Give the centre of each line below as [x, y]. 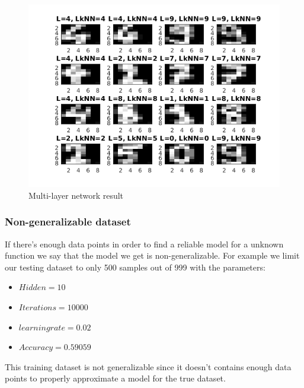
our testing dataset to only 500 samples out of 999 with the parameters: [135, 267]
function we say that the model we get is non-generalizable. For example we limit [152, 255]
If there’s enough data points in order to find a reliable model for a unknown [144, 244]
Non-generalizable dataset [68, 222]
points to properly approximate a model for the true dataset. [115, 378]
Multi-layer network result [76, 195]
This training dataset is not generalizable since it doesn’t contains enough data [148, 366]
